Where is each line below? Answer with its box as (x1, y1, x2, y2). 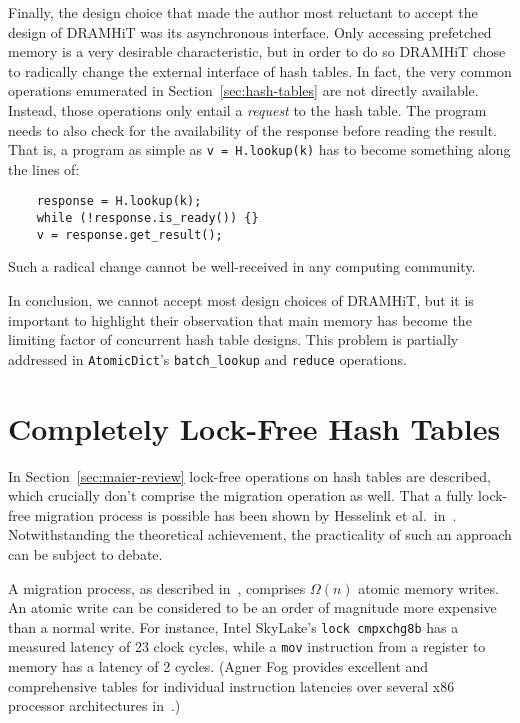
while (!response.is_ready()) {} (36, 211, 259, 226)
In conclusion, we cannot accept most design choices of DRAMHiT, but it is (8, 289, 474, 310)
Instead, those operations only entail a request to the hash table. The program (8, 99, 487, 120)
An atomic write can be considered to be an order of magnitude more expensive (8, 597, 497, 618)
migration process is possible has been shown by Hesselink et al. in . (34, 504, 457, 525)
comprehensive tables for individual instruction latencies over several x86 (8, 675, 455, 696)
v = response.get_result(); (36, 227, 223, 242)
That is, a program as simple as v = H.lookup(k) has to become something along (8, 139, 511, 160)
